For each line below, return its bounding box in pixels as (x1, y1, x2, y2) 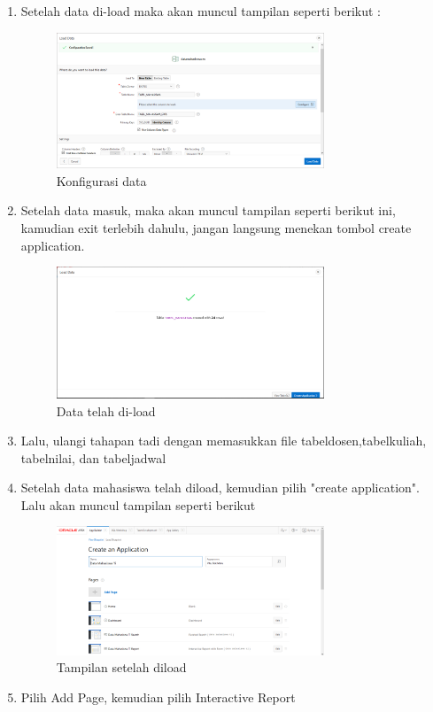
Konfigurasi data (56, 171, 147, 190)
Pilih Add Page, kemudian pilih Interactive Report (20, 687, 296, 706)
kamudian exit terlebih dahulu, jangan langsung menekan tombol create (20, 218, 412, 236)
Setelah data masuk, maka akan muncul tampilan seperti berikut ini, (20, 201, 396, 220)
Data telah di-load (56, 401, 156, 420)
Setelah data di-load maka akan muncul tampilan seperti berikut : (20, 2, 381, 19)
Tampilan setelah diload (56, 658, 187, 677)
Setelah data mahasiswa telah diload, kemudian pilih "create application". (20, 478, 420, 497)
